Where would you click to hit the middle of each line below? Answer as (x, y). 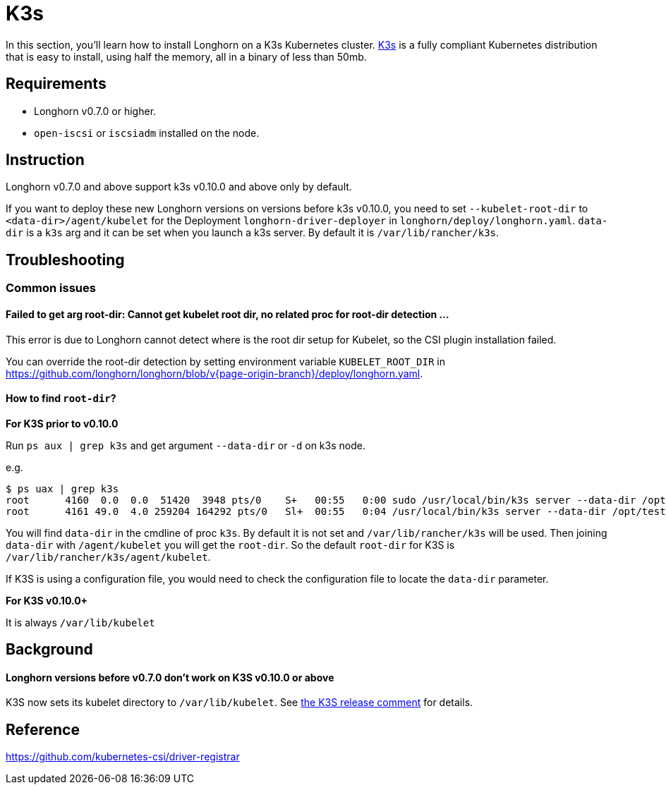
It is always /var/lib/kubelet (80, 622)
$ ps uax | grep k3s (62, 488)
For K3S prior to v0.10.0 (62, 423)
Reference (43, 729)
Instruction (45, 160)
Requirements (56, 84)
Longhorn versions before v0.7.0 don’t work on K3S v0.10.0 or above (170, 677)
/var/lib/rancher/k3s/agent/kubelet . (108, 557)
